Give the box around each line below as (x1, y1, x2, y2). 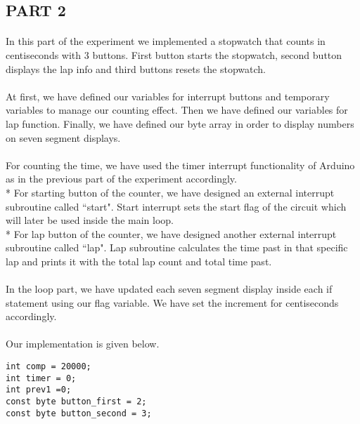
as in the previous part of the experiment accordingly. (6, 171, 237, 186)
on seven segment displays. (6, 130, 121, 145)
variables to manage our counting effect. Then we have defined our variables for (6, 102, 348, 117)
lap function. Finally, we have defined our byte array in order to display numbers (6, 116, 354, 131)
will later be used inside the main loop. (6, 213, 174, 227)
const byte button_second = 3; (6, 408, 152, 418)
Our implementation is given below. (6, 336, 160, 351)
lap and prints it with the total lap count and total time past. (6, 253, 272, 268)
